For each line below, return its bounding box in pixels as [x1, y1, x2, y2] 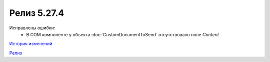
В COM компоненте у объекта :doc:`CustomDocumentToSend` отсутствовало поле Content [26, 31, 219, 37]
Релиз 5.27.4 [9, 7, 64, 18]
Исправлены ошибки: [9, 25, 55, 31]
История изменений [9, 41, 52, 47]
